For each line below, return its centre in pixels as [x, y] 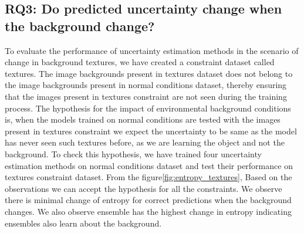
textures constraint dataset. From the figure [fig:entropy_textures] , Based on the [148, 177]
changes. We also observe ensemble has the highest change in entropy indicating [148, 211]
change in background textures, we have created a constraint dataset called [140, 62]
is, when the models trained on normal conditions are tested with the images [143, 119]
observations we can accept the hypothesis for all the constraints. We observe [143, 188]
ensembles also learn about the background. [83, 223]
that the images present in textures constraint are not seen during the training [146, 96]
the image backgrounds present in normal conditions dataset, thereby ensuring [146, 85]
